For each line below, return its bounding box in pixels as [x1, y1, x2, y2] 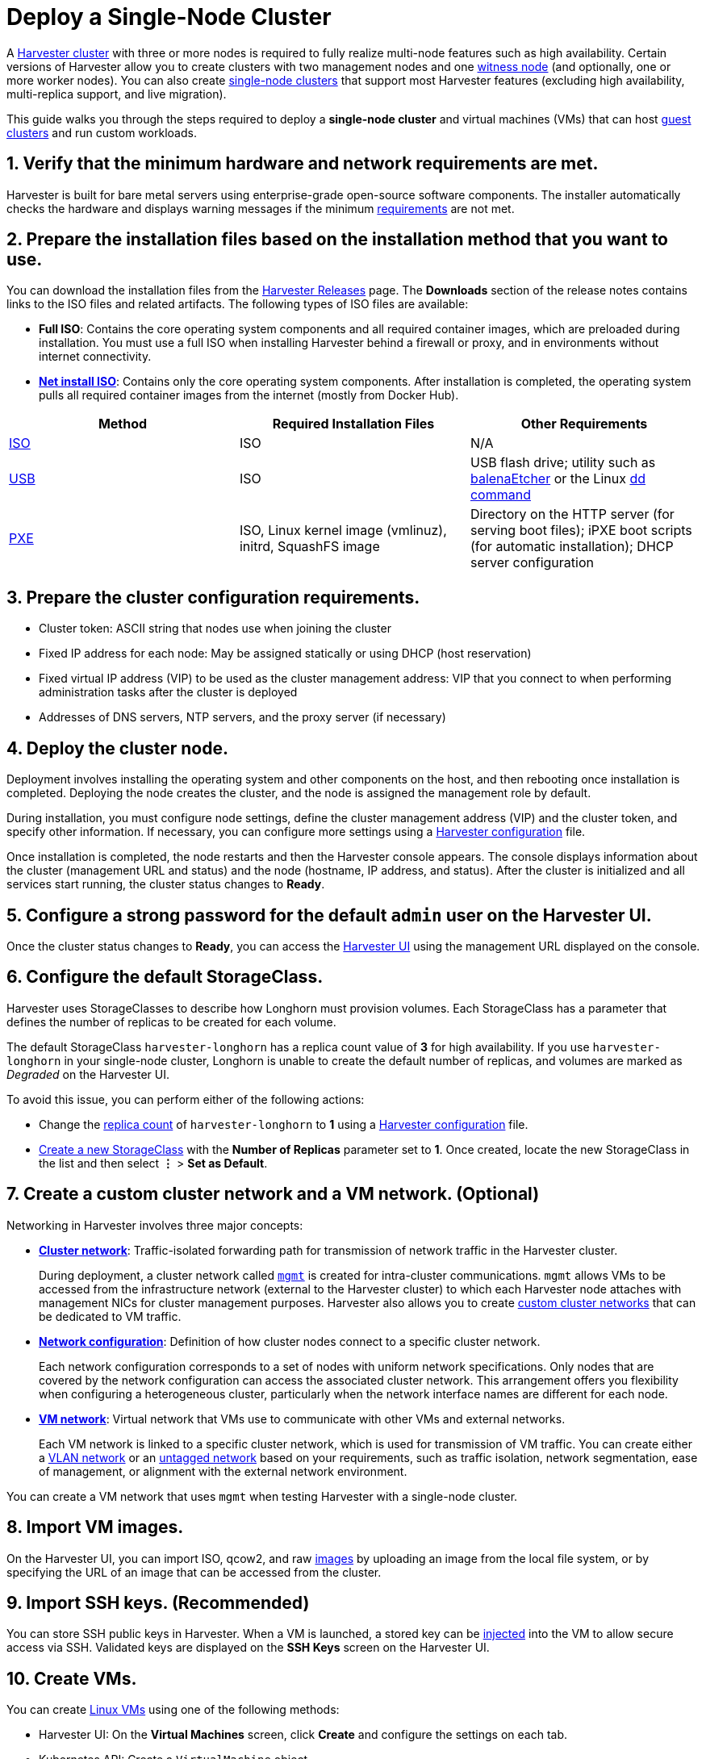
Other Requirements [520, 416, 648, 432]
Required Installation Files [272, 416, 435, 432]
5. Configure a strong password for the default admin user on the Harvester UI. [6, 905, 652, 925]
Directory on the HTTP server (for [470, 506, 675, 523]
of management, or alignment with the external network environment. [39, 1464, 407, 1478]
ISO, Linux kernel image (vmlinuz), [239, 522, 447, 539]
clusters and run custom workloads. [6, 125, 197, 140]
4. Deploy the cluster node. [6, 737, 228, 758]
